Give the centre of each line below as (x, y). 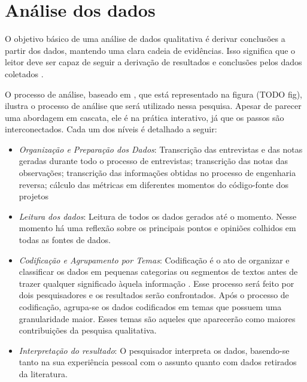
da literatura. (43, 373)
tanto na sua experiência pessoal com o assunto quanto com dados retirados (158, 362)
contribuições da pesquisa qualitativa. (88, 330)
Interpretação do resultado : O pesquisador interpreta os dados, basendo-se (154, 350)
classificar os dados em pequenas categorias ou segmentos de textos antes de (158, 272)
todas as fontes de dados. (65, 240)
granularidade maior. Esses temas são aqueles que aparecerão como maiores (157, 318)
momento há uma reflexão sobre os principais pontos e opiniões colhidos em (157, 228)
